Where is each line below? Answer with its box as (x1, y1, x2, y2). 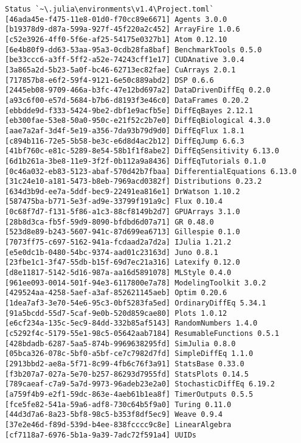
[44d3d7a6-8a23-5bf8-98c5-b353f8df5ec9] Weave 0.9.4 (5, 410, 223, 419)
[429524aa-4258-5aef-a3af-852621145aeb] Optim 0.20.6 (5, 288, 227, 298)
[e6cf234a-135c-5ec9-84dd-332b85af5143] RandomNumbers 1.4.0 (5, 319, 258, 328)
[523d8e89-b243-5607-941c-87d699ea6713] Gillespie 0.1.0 (5, 228, 240, 237)
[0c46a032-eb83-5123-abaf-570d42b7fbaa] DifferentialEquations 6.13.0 (5, 167, 297, 176)
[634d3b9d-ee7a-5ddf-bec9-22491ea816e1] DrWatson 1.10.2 (5, 187, 240, 196)
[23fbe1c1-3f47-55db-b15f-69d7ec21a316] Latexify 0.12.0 (5, 258, 240, 267)
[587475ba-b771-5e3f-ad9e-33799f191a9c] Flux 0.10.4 (5, 197, 223, 206)
